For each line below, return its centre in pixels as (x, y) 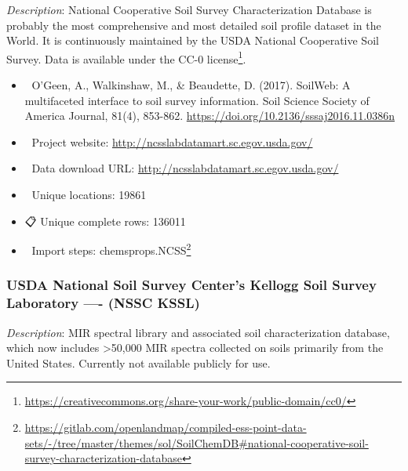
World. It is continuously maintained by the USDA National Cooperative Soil (193, 40)
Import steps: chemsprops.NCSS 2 (111, 249)
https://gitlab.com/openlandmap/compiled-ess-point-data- (166, 427)
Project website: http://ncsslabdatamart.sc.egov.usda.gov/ (172, 141)
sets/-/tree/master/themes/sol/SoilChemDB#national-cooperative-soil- (197, 442)
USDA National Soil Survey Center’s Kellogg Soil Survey (191, 285)
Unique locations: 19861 (89, 194)
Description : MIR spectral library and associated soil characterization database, (198, 332)
